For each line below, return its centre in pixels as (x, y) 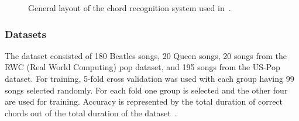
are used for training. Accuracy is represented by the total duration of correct (144, 101)
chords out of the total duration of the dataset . (91, 113)
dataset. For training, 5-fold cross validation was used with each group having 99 (149, 78)
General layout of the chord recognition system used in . (130, 8)
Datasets (25, 34)
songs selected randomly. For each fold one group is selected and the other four (146, 90)
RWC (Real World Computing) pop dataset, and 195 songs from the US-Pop (142, 67)
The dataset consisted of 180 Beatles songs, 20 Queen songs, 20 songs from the (146, 55)
